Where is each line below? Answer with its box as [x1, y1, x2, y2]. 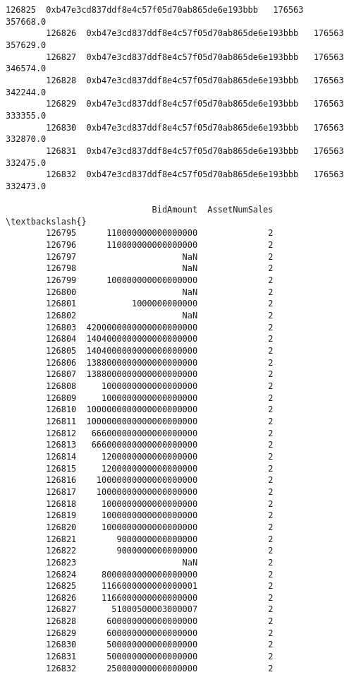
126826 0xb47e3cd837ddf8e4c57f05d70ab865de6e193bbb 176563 [46, 28, 344, 39]
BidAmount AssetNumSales [152, 205, 274, 215]
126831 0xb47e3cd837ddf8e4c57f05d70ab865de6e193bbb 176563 [46, 145, 344, 156]
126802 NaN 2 [46, 311, 274, 321]
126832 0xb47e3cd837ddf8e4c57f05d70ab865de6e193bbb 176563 [46, 169, 344, 180]
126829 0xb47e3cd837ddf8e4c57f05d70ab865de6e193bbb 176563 [46, 99, 344, 109]
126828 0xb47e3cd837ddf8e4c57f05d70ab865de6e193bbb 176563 [46, 75, 344, 85]
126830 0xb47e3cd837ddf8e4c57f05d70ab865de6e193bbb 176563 [46, 122, 344, 133]
